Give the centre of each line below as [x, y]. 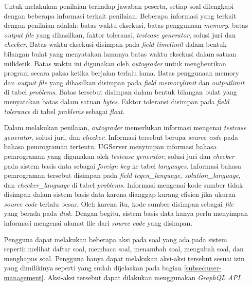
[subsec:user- [203, 268]
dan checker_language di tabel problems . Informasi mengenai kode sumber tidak [124, 184]
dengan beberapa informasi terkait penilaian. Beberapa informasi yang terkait [120, 15]
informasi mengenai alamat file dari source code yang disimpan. [98, 223]
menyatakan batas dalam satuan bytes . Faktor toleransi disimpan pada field [117, 101]
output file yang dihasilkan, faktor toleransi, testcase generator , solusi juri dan [120, 34]
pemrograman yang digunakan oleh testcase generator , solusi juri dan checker [119, 156]
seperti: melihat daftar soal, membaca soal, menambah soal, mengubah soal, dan [124, 249]
